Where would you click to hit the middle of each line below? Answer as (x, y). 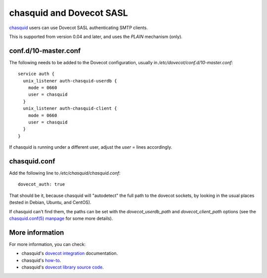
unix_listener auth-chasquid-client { (70, 108)
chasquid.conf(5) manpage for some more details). (61, 218)
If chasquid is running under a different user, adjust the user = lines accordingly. (91, 147)
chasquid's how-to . (41, 260)
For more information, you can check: (47, 244)
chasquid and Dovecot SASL (68, 13)
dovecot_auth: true (42, 184)
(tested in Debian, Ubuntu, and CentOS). (50, 202)
